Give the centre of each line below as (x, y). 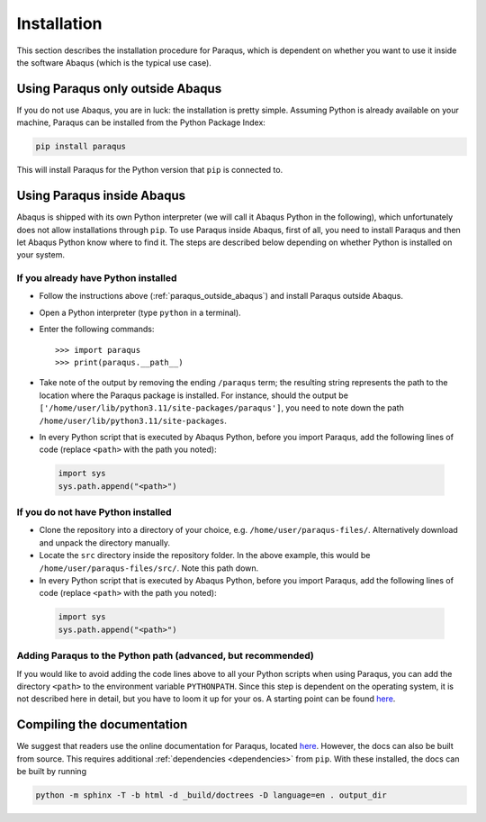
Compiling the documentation (102, 725)
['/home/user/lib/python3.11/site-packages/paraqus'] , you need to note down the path (221, 408)
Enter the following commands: (97, 330)
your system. (41, 255)
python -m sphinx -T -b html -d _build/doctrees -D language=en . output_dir (211, 795)
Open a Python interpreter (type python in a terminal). (140, 312)
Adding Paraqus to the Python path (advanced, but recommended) (165, 655)
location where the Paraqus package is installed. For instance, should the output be (193, 395)
